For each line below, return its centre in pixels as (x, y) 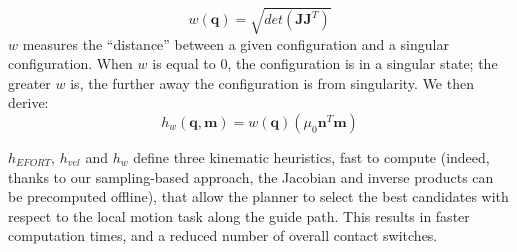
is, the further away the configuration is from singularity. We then (272, 82)
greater (29, 82)
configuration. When (70, 63)
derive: (28, 102)
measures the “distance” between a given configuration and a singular (235, 43)
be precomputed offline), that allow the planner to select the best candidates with (258, 196)
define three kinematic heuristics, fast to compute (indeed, (311, 156)
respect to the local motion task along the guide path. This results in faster (239, 215)
